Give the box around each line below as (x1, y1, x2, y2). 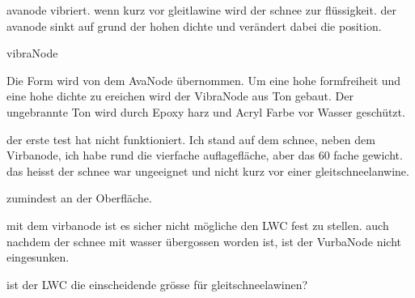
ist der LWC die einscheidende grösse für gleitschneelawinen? (6, 275, 308, 292)
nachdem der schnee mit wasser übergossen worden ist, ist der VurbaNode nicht (6, 232, 402, 249)
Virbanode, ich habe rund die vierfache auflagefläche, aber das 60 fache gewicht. (6, 147, 403, 164)
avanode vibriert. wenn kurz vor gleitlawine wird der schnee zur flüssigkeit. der (6, 2, 396, 18)
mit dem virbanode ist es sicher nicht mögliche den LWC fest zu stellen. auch (6, 216, 389, 233)
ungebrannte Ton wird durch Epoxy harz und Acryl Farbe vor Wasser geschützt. (6, 103, 405, 120)
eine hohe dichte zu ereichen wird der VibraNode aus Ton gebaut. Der (6, 87, 354, 104)
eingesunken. (6, 249, 70, 266)
